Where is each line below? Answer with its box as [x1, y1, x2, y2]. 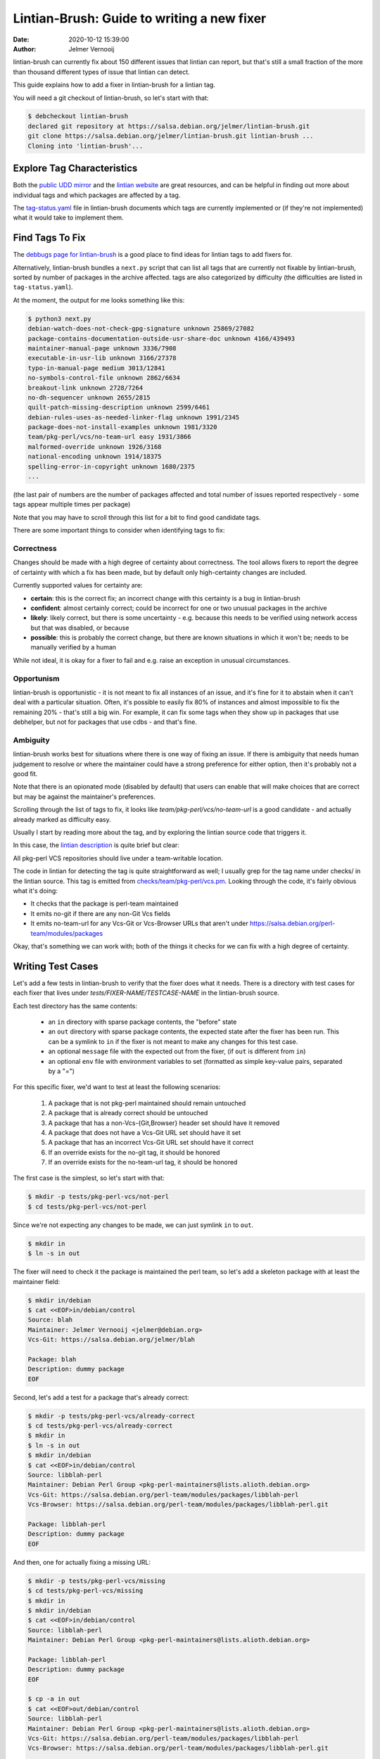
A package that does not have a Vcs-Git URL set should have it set [48, 1128, 241, 1136]
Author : [13, 44, 37, 53]
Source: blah [27, 1316, 73, 1324]
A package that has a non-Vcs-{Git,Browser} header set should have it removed [48, 1119, 280, 1127]
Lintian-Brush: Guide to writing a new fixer [13, 11, 267, 26]
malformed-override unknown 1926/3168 [27, 443, 162, 450]
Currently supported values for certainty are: [13, 581, 143, 590]
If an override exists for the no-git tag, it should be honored [48, 1148, 220, 1157]
